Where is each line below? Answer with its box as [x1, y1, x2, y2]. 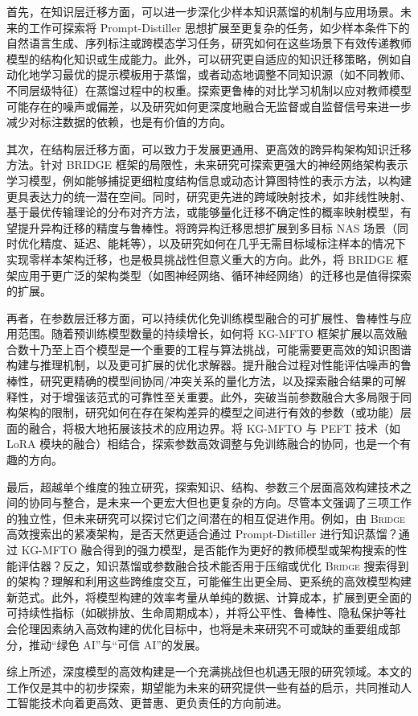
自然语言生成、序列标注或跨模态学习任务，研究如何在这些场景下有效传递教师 [6, 35, 412, 51]
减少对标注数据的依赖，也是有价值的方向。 [6, 113, 232, 130]
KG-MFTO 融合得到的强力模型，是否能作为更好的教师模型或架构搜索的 [21, 541, 396, 558]
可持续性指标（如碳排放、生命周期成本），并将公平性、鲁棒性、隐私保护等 [6, 604, 395, 621]
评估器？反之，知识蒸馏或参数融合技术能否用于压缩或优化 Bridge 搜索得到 [17, 557, 409, 574]
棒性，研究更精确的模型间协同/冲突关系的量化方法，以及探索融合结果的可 [6, 372, 395, 389]
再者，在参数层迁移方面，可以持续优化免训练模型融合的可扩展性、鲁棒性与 [6, 309, 400, 326]
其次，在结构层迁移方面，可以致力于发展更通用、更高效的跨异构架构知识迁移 [6, 140, 412, 157]
